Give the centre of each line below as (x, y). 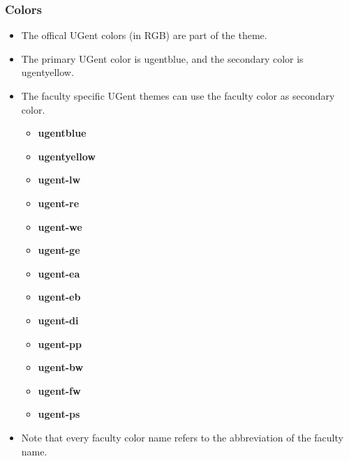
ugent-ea (59, 273)
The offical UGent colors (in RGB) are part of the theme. (144, 35)
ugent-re (59, 203)
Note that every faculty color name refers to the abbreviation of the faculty (182, 437)
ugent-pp (60, 343)
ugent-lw (59, 180)
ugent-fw (59, 390)
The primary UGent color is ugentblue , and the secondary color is (162, 58)
